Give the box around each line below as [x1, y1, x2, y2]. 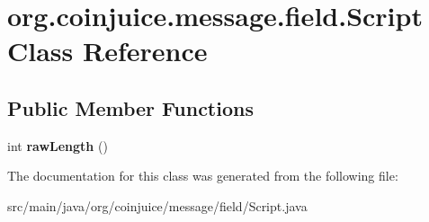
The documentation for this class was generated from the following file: [7, 166, 398, 185]
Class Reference [7, 32, 208, 69]
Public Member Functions [7, 93, 254, 121]
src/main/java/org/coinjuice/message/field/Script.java [7, 196, 308, 215]
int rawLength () [7, 136, 108, 155]
